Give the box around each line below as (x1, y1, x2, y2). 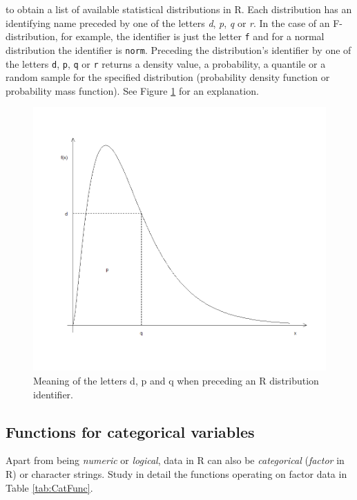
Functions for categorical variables (6, 420, 255, 442)
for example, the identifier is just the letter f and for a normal (61, 29, 325, 44)
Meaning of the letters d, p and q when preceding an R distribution (33, 373, 319, 387)
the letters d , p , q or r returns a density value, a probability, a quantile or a (6, 56, 326, 71)
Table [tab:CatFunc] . (6, 480, 93, 494)
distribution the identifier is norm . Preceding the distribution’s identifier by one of (6, 42, 351, 57)
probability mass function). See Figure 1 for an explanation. (6, 83, 259, 98)
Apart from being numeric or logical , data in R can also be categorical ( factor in (6, 453, 345, 467)
